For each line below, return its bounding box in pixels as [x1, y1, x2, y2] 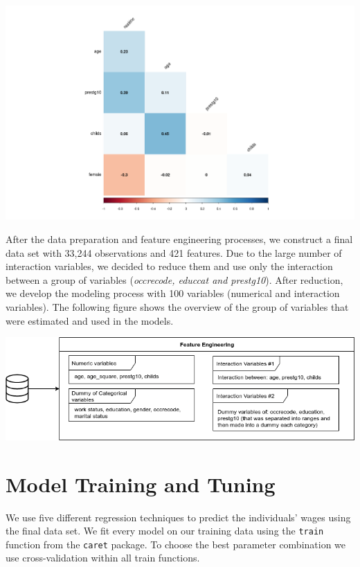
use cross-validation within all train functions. [6, 550, 200, 565]
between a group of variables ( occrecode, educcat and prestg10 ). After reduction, [6, 272, 343, 287]
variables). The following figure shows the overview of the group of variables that [6, 299, 349, 314]
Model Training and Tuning [6, 469, 276, 498]
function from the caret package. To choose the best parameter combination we [6, 537, 346, 551]
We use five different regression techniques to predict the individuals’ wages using [6, 510, 351, 524]
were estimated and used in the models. [6, 313, 174, 327]
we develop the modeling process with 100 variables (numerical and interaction [6, 286, 340, 300]
